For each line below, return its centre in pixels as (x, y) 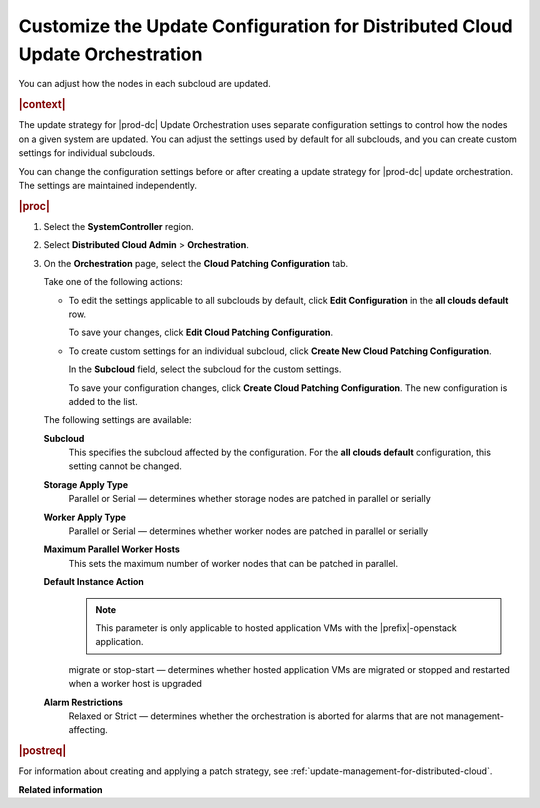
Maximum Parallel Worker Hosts (111, 549)
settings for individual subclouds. (86, 153)
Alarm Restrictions (83, 702)
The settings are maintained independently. (108, 185)
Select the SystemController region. (118, 226)
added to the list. (103, 401)
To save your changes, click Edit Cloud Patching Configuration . (201, 332)
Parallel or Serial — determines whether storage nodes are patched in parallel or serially (250, 499)
